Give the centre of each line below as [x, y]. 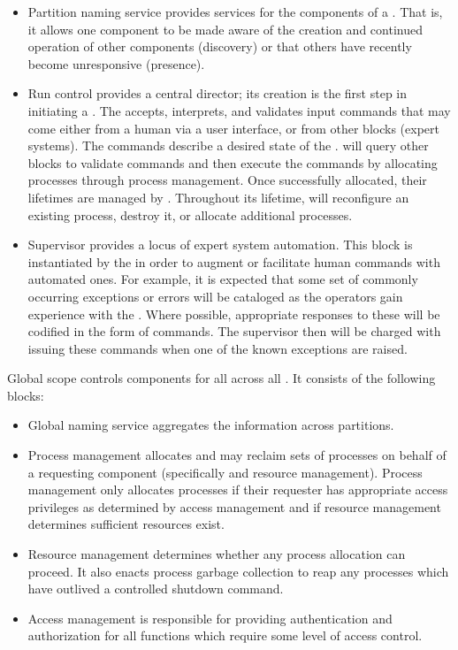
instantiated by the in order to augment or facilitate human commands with [234, 261]
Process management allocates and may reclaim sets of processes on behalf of [237, 455]
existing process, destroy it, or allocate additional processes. [190, 214]
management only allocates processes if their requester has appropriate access [238, 489]
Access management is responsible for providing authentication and [210, 618]
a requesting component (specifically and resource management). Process [225, 472]
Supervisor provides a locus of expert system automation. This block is [220, 245]
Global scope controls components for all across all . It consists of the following [221, 378]
